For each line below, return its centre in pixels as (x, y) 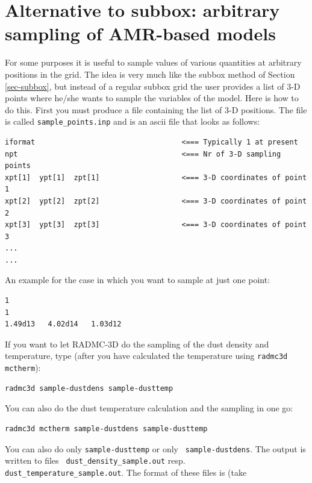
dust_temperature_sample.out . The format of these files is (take (126, 472)
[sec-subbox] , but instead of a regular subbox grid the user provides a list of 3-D (153, 86)
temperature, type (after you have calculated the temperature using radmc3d (146, 356)
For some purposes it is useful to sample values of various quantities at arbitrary (153, 62)
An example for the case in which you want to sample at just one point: (138, 280)
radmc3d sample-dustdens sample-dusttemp (89, 388)
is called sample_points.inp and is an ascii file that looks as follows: (133, 121)
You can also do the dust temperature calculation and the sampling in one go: (149, 408)
